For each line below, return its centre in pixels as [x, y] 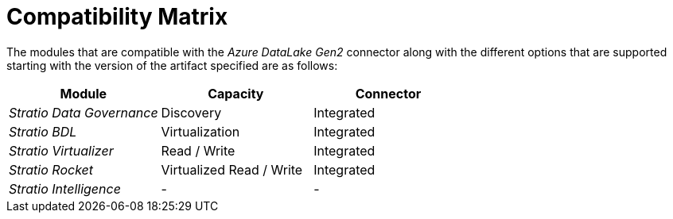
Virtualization [200, 131]
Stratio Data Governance [84, 112]
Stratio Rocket [51, 169]
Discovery [191, 112]
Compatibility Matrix [117, 17]
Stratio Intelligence [65, 188]
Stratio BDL [43, 131]
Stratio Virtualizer [61, 150]
